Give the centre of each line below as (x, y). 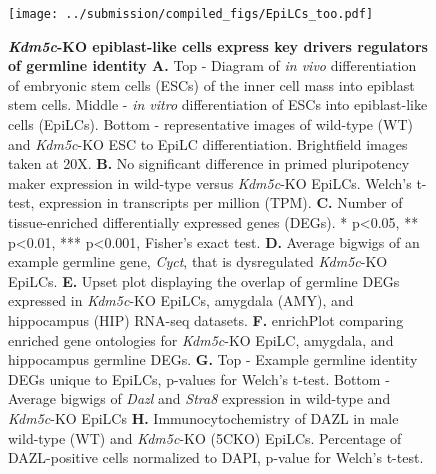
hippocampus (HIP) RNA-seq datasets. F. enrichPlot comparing (206, 319)
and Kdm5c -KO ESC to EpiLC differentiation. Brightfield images (208, 143)
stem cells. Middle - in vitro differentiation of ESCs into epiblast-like (218, 104)
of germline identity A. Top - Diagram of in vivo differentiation (212, 65)
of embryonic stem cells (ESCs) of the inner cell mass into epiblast (211, 84)
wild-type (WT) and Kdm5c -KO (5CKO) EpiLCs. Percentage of (205, 437)
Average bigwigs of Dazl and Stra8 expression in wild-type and (199, 398)
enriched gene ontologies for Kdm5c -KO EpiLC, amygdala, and (201, 339)
